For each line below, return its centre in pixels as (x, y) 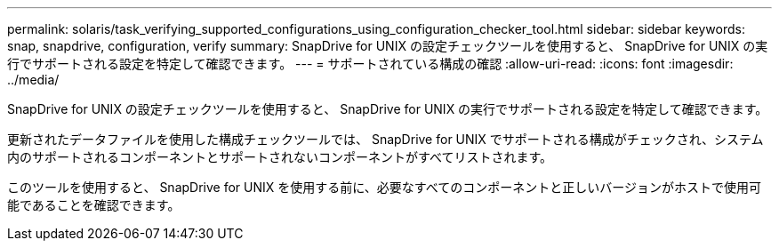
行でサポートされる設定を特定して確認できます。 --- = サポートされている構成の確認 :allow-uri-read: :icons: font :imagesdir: (370, 64)
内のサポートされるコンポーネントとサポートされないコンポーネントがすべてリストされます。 (280, 157)
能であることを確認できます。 (94, 205)
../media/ (33, 80)
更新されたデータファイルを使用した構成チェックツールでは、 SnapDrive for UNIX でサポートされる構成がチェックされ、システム (385, 139)
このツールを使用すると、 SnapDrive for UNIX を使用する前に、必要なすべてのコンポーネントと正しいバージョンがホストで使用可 (385, 187)
